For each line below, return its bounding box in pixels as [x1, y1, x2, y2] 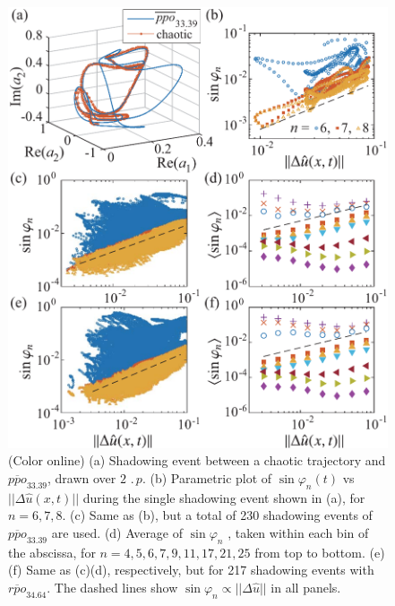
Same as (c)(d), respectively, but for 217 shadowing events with [26, 560, 374, 579]
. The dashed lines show [47, 577, 178, 596]
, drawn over [47, 468, 116, 487]
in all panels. [270, 577, 341, 596]
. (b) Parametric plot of [142, 468, 272, 487]
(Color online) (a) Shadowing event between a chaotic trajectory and [8, 451, 386, 470]
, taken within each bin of [228, 523, 369, 541]
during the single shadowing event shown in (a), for [82, 488, 365, 506]
